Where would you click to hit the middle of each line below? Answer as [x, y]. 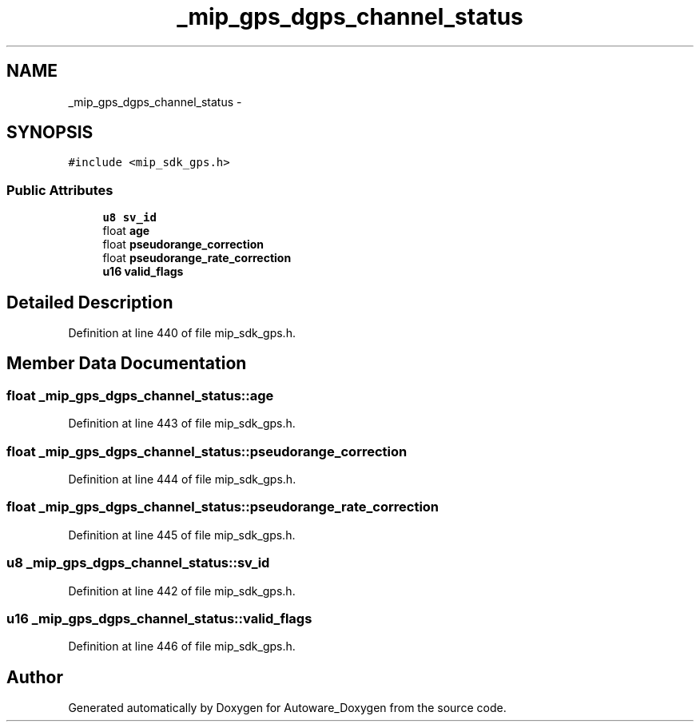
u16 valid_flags [143, 272]
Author [35, 677]
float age [126, 231]
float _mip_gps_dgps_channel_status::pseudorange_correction [207, 451]
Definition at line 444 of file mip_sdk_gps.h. [182, 479]
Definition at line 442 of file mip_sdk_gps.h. [182, 591]
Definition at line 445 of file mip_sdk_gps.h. [182, 535]
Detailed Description [90, 302]
